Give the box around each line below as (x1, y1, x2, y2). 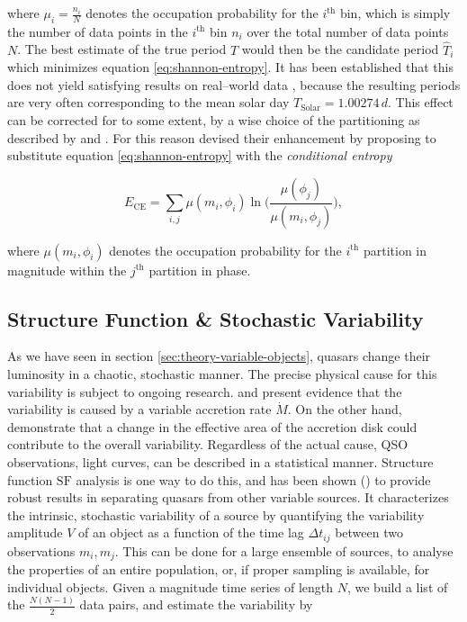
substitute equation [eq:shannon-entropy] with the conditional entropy (7, 146, 392, 165)
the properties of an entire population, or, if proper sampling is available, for (7, 560, 430, 579)
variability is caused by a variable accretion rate (7, 400, 272, 419)
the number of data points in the (7, 22, 188, 41)
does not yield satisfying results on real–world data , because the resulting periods (7, 75, 461, 94)
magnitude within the (7, 260, 127, 279)
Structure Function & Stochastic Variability (7, 304, 424, 332)
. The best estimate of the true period (17, 40, 227, 59)
